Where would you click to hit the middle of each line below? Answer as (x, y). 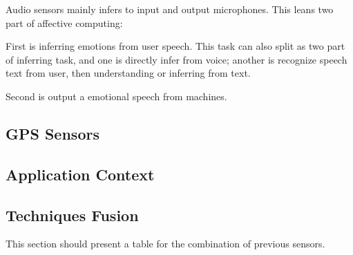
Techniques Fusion (72, 215)
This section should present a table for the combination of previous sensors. (165, 244)
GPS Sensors (53, 133)
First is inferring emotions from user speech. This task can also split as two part (175, 46)
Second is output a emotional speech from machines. (116, 96)
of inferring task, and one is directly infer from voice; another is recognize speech (176, 59)
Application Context (80, 174)
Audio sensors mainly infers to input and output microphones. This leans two (170, 9)
